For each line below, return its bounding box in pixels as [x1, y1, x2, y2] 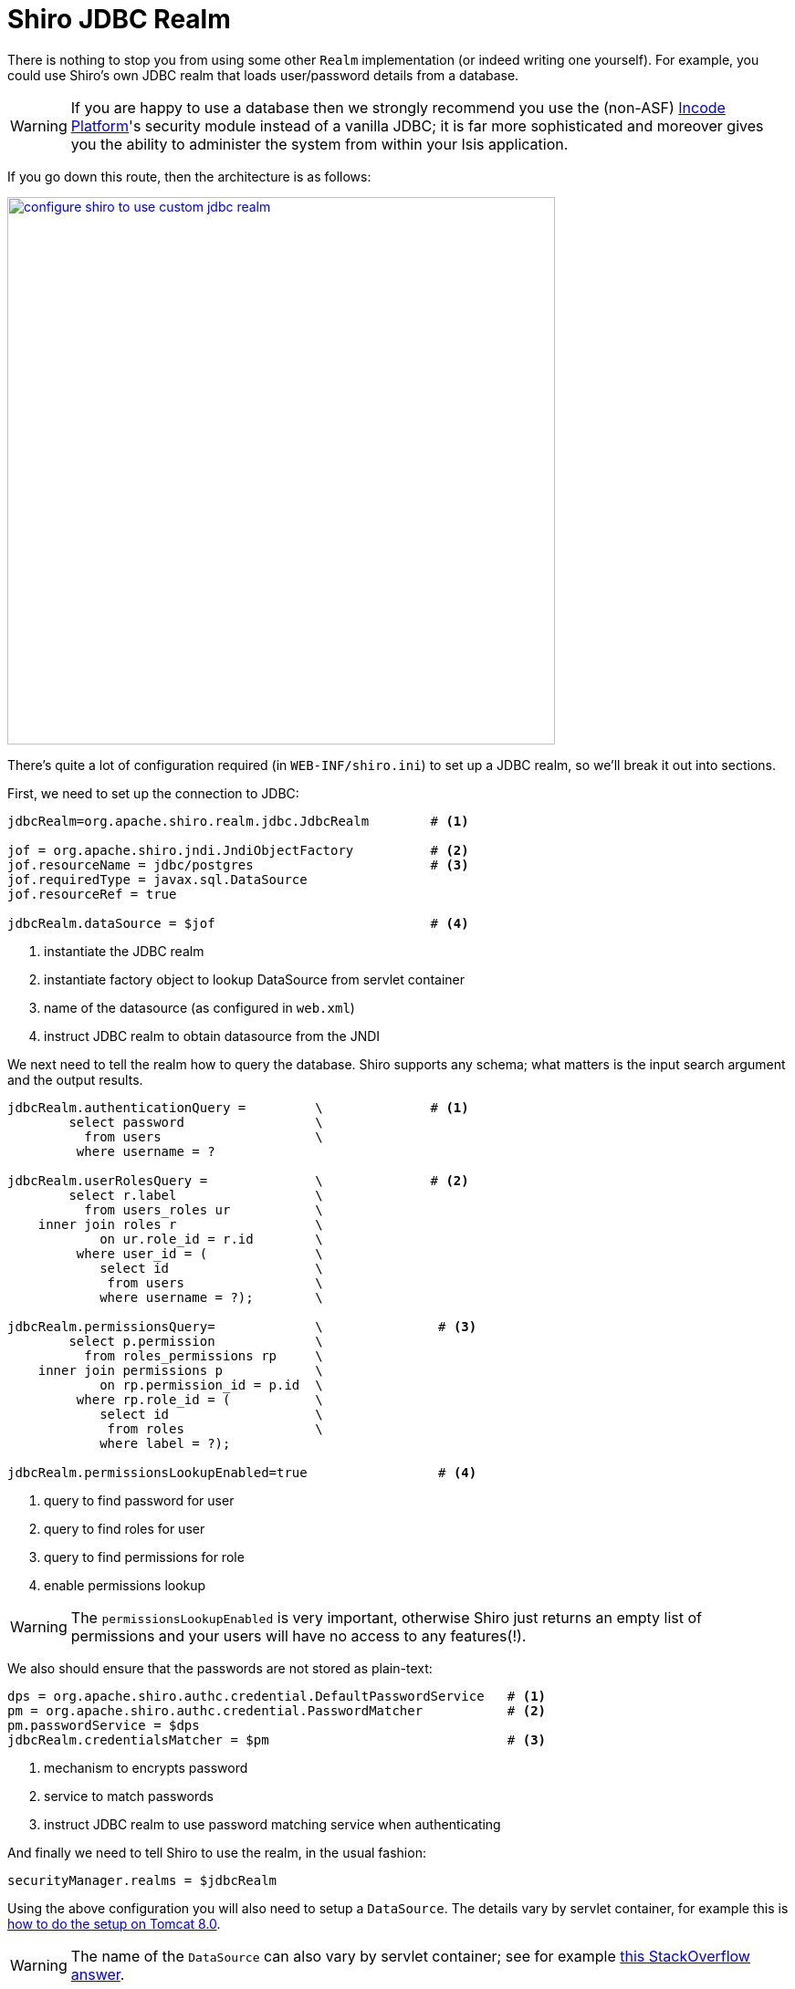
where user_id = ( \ [76, 1245, 323, 1261]
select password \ [68, 1114, 323, 1130]
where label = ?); [99, 1435, 231, 1451]
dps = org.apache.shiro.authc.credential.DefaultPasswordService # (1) [7, 1688, 547, 1703]
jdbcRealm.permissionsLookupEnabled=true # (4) [7, 1464, 477, 1480]
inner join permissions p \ [37, 1362, 323, 1378]
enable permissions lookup [44, 1577, 206, 1593]
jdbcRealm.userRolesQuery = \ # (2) [7, 1172, 469, 1188]
